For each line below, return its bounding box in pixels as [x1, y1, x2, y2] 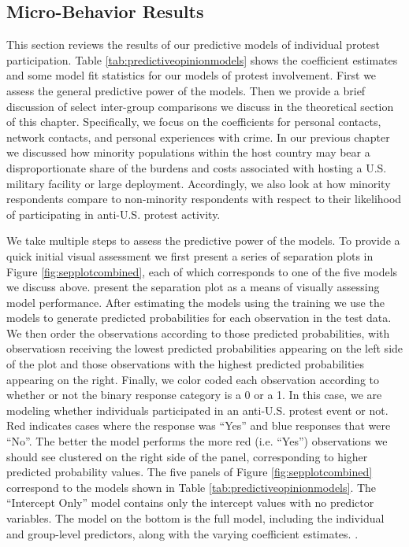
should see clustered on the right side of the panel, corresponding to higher [6, 448, 368, 464]
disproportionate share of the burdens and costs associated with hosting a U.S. [6, 159, 387, 176]
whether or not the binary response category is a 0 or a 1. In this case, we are [6, 386, 382, 403]
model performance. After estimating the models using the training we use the [6, 294, 385, 310]
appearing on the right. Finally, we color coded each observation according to [6, 371, 379, 387]
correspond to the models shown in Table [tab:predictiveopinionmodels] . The [6, 479, 377, 495]
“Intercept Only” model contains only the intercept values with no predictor [6, 494, 374, 511]
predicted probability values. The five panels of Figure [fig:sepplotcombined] [6, 464, 373, 480]
